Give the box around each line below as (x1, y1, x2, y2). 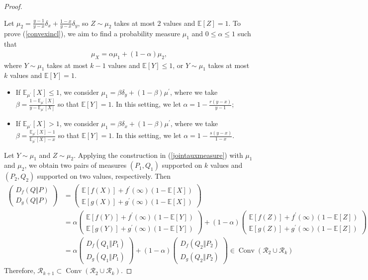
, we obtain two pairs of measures (24, 160, 127, 170)
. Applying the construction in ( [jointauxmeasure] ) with (74, 149, 243, 160)
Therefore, (4, 265, 35, 276)
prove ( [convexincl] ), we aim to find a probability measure (4, 28, 181, 39)
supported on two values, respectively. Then (37, 171, 171, 181)
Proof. (4, 1, 22, 11)
